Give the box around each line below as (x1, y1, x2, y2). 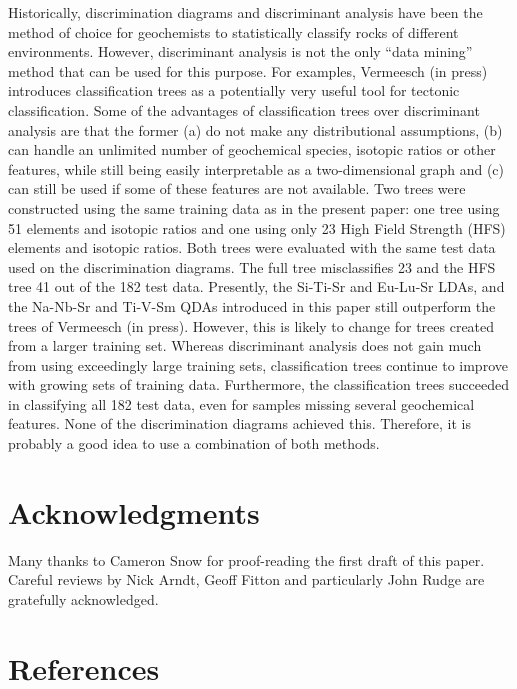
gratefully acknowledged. (8, 588, 159, 609)
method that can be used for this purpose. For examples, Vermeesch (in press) (8, 60, 488, 81)
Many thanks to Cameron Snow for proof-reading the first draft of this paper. (8, 549, 485, 570)
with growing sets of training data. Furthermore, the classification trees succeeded (8, 374, 509, 395)
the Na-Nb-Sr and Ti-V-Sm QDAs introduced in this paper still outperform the (8, 295, 496, 316)
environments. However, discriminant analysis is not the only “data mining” (8, 41, 473, 62)
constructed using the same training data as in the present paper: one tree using (8, 197, 500, 218)
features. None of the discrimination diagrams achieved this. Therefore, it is (8, 413, 471, 434)
